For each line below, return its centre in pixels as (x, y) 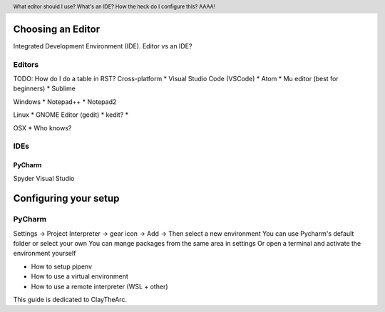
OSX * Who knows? (42, 128)
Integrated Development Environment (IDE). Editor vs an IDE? (103, 46)
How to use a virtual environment (79, 276)
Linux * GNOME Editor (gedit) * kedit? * (71, 115)
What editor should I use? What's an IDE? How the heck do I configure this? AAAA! (114, 6)
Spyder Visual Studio (44, 178)
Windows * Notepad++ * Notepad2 (65, 102)
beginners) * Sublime (45, 88)
